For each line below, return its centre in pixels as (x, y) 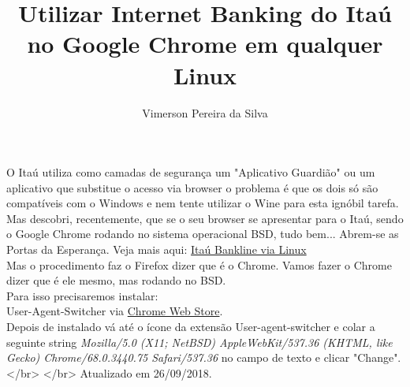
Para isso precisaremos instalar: (82, 295)
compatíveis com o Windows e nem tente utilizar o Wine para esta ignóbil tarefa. (203, 203)
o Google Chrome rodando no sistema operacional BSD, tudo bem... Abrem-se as (203, 234)
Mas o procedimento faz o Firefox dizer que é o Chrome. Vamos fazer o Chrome (199, 264)
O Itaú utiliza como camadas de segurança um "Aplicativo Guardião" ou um (191, 172)
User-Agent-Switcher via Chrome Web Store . (115, 311)
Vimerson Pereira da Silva (205, 112)
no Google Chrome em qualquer (205, 44)
